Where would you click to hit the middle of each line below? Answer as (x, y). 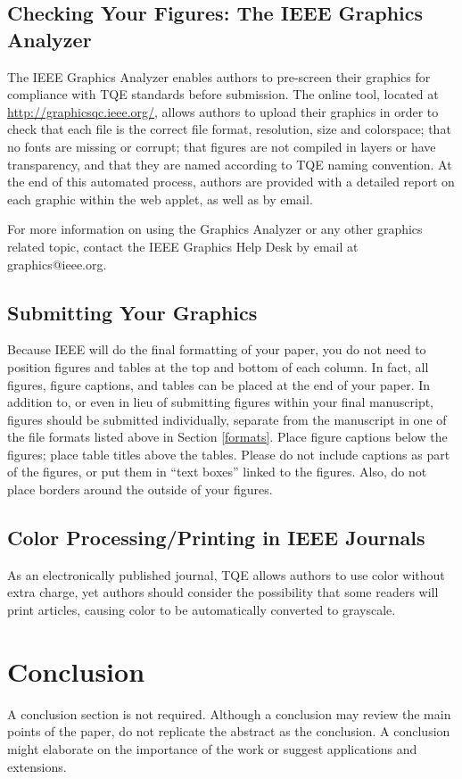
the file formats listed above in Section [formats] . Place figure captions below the (227, 437)
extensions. (37, 766)
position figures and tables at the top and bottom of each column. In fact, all (218, 366)
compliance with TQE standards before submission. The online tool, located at (223, 94)
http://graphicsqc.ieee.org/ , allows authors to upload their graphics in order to (223, 111)
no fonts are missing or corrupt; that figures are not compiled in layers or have (222, 146)
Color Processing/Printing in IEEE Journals (216, 538)
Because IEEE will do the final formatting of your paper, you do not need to (217, 349)
